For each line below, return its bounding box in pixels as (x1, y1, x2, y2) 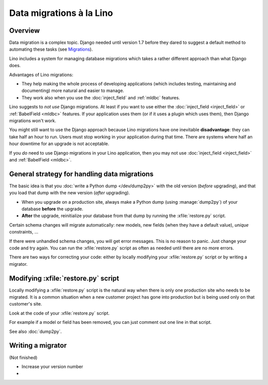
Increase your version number (21, 363, 83, 370)
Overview (9, 26, 40, 35)
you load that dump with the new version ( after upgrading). (9, 190, 130, 196)
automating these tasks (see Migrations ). (9, 46, 93, 52)
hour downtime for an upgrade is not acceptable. (9, 141, 109, 147)
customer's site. (9, 301, 42, 307)
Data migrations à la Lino (9, 7, 114, 18)
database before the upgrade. (21, 206, 83, 212)
